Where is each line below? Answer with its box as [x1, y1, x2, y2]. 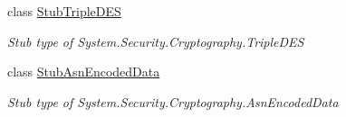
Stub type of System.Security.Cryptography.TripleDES [7, 31, 304, 50]
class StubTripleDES [7, 2, 121, 20]
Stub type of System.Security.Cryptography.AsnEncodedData [7, 92, 339, 111]
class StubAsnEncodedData [7, 62, 160, 81]
